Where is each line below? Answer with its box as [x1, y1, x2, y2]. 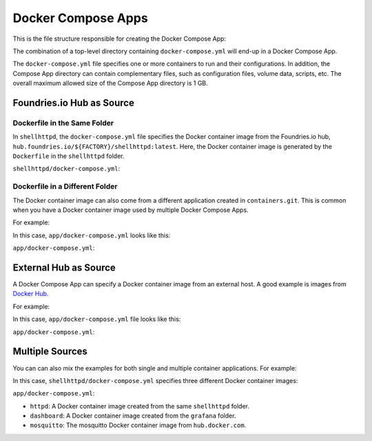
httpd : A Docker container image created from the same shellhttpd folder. [30, 402, 250, 410]
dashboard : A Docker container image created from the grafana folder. [30, 411, 236, 420]
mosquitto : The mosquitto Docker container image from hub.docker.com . [30, 421, 247, 429]
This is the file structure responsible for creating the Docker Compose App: [12, 35, 227, 43]
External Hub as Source [12, 262, 116, 273]
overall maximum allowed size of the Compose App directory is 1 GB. [12, 79, 208, 88]
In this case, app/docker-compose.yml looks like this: [12, 231, 171, 239]
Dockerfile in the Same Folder [12, 118, 114, 128]
